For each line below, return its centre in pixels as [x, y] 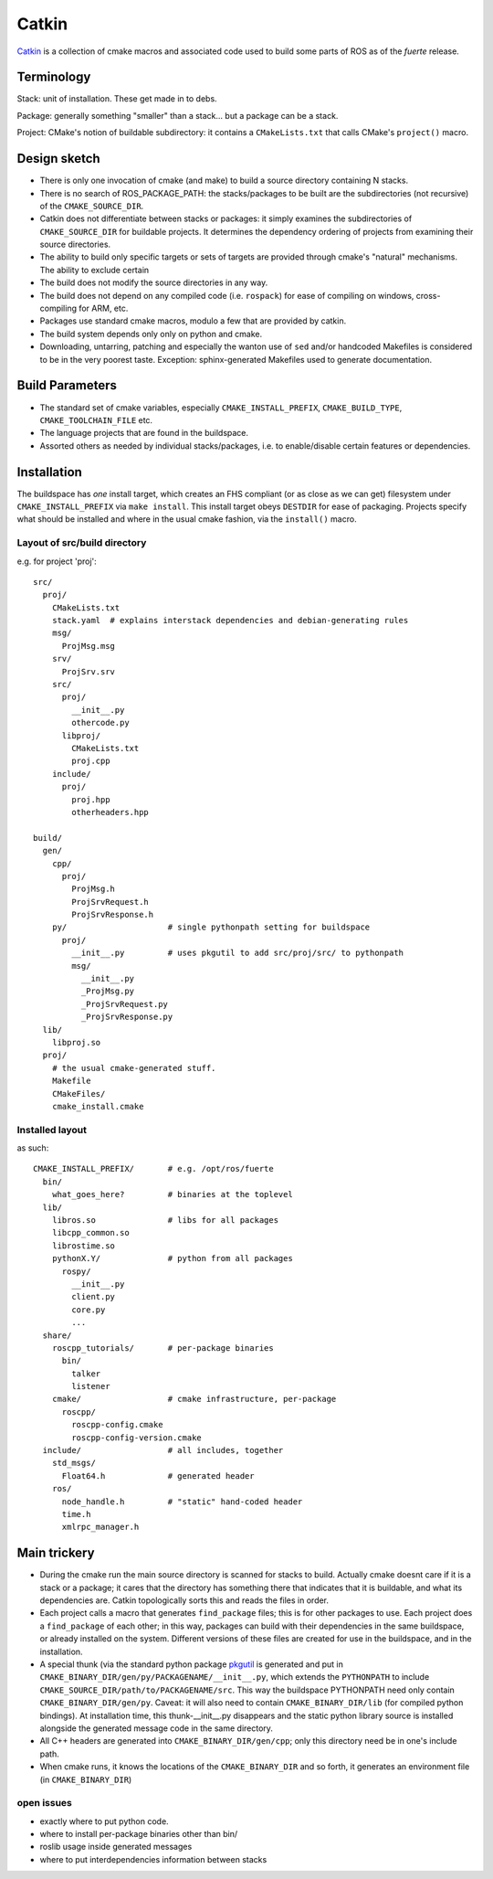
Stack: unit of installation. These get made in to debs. [117, 99]
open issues [44, 1803]
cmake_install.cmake [98, 1106]
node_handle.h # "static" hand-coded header [182, 1502]
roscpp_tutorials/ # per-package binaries [163, 1348]
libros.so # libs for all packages [165, 1221]
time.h [76, 1514]
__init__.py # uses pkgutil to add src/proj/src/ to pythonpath [238, 953]
